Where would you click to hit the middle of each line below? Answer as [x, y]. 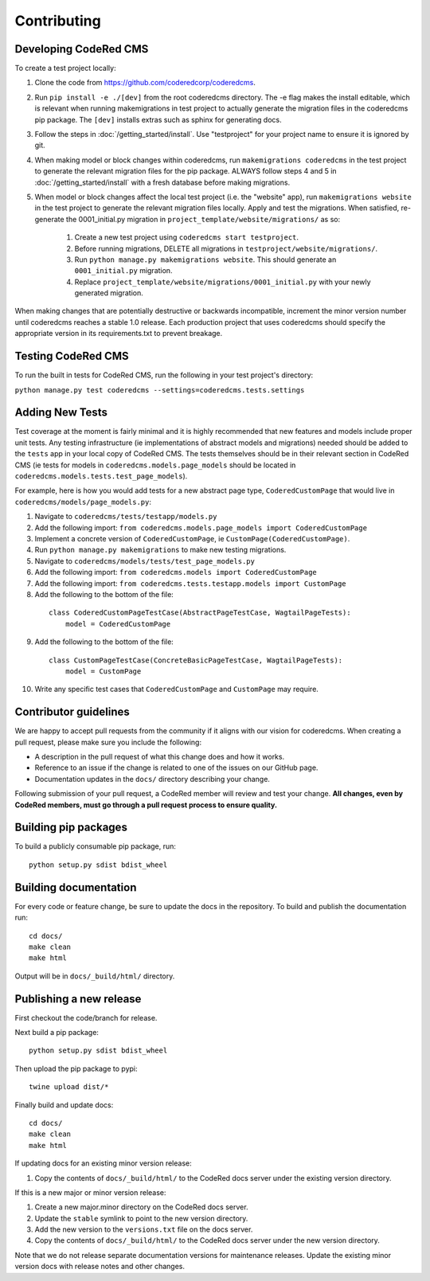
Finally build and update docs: [64, 1105]
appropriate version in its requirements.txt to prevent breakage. [119, 334]
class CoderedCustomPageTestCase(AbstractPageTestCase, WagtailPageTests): [200, 613]
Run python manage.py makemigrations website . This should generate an [205, 260]
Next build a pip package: [57, 1032]
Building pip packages [71, 828]
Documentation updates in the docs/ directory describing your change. [152, 779]
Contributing [58, 21]
